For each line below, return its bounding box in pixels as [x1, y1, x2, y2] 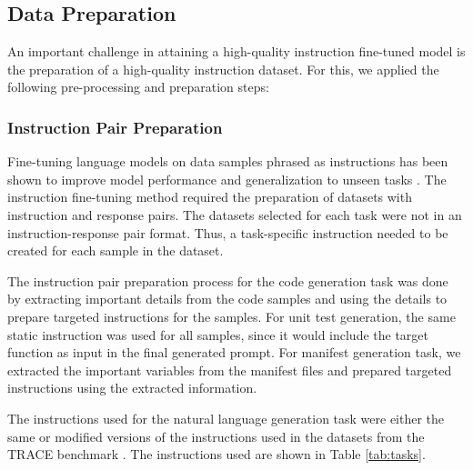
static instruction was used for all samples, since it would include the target [7, 325, 429, 344]
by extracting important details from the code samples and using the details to [7, 289, 448, 308]
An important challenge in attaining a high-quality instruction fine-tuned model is [7, 42, 466, 61]
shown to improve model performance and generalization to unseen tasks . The [7, 169, 447, 188]
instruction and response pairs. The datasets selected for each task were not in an [7, 205, 462, 224]
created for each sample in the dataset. [7, 241, 224, 260]
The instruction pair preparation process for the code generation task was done [7, 271, 448, 290]
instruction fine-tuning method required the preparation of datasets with [7, 187, 412, 206]
